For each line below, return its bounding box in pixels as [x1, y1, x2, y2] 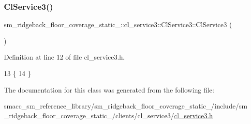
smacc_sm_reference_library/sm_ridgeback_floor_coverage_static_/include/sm [4, 101, 248, 111]
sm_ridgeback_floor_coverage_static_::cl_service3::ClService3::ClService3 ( [4, 19, 232, 30]
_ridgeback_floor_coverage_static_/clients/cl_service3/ [4, 110, 174, 120]
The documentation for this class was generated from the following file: [4, 84, 214, 94]
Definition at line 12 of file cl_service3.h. [4, 52, 125, 62]
